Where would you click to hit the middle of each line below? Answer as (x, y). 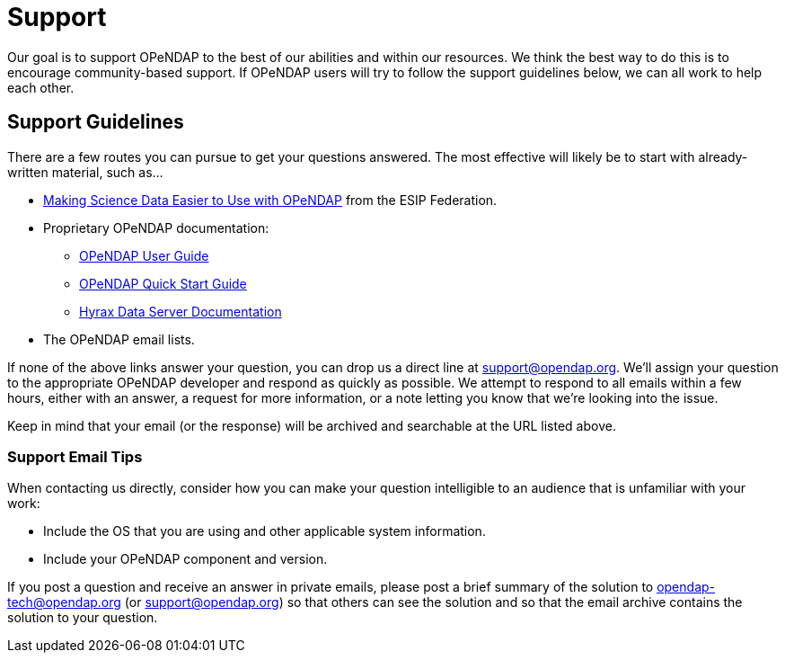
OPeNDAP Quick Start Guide (163, 283)
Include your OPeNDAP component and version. (185, 559)
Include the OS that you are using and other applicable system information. (265, 531)
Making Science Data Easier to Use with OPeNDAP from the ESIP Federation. (270, 200)
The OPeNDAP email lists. (119, 339)
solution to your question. (83, 618)
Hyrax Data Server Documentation (181, 311)
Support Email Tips (75, 456)
